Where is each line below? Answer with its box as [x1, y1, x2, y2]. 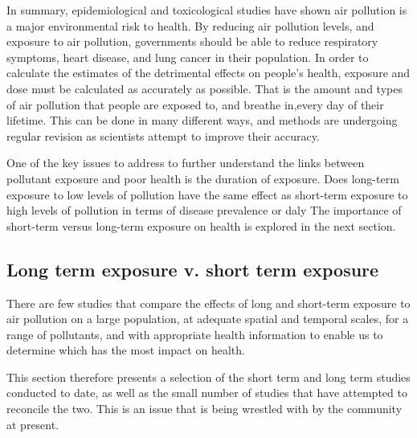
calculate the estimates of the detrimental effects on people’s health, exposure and [6, 64, 411, 81]
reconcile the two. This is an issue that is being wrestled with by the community [6, 400, 403, 417]
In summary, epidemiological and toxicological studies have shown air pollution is [6, 2, 407, 18]
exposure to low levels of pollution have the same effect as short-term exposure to [6, 186, 408, 203]
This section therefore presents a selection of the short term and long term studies [6, 368, 411, 385]
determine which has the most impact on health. [6, 342, 245, 358]
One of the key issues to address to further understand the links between [6, 154, 365, 171]
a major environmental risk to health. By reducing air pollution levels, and [6, 17, 374, 34]
